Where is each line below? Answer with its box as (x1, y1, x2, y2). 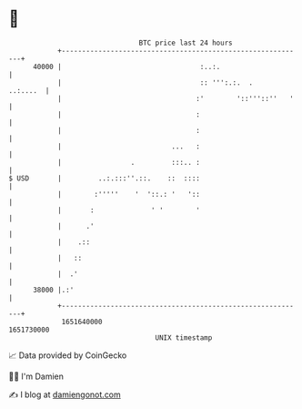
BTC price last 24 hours (138, 38, 233, 47)
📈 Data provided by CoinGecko (8, 350, 127, 361)
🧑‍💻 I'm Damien (8, 371, 65, 382)
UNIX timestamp (155, 332, 213, 343)
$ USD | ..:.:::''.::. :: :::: (8, 173, 201, 183)
